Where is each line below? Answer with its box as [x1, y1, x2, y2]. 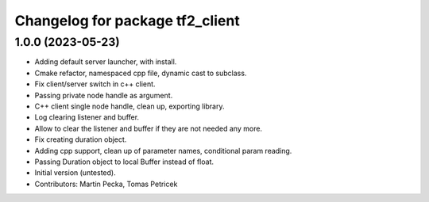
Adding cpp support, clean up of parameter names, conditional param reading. [34, 146, 292, 155]
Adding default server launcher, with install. [34, 57, 177, 67]
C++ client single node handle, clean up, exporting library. [34, 101, 225, 111]
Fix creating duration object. [34, 135, 127, 144]
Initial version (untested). [34, 168, 116, 177]
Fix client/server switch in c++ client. [34, 79, 156, 89]
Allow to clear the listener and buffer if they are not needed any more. [34, 124, 262, 133]
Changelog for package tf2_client [14, 12, 240, 29]
